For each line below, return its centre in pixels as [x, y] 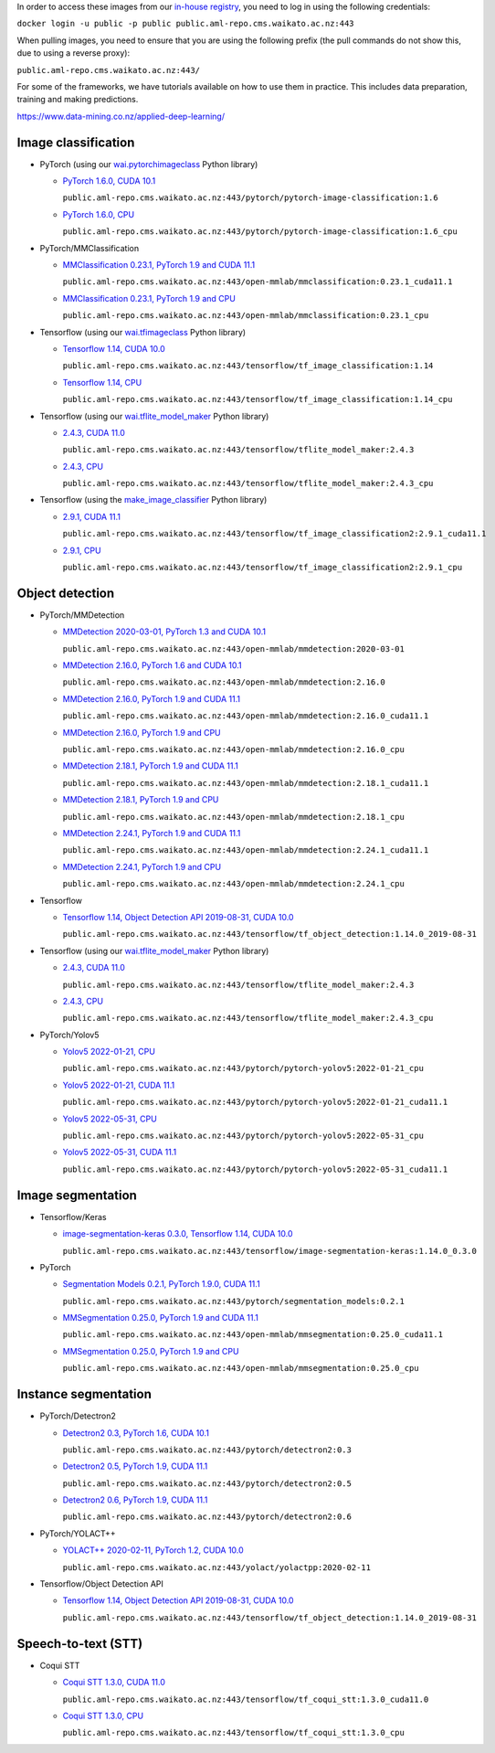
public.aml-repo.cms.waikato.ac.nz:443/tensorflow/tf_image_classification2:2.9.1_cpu [263, 568]
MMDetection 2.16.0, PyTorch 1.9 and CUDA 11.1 [152, 698]
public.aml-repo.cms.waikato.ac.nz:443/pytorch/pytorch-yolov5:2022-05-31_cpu [243, 1136]
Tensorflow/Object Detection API [102, 1584]
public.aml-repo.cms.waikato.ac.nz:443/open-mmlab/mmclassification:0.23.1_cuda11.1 [258, 282]
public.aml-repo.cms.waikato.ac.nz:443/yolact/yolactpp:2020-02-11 [217, 1567]
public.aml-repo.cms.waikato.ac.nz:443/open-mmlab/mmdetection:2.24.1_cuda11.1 [246, 850]
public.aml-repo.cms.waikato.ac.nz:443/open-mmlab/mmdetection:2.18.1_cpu [234, 817]
